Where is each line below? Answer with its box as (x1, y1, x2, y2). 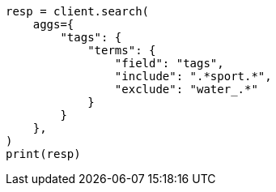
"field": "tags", (114, 57, 224, 70)
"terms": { (87, 44, 156, 57)
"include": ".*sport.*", (114, 70, 272, 83)
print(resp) (6, 147, 81, 160)
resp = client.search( (6, 5, 150, 18)
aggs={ (32, 18, 74, 31)
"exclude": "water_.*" (114, 83, 258, 96)
